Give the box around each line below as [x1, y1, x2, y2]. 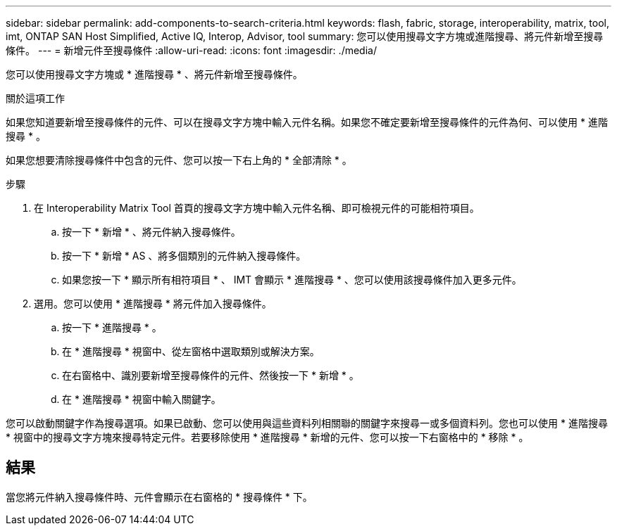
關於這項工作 [6, 92, 65, 104]
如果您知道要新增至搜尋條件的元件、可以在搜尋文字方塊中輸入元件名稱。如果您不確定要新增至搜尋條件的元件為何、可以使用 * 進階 [6, 116, 608, 128]
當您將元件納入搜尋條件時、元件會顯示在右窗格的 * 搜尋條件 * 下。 [6, 490, 313, 503]
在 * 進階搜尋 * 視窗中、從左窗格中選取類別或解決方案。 [62, 345, 320, 357]
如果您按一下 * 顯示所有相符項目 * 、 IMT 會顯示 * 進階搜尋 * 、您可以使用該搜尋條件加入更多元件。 [62, 274, 522, 286]
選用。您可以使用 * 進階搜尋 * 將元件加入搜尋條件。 [34, 298, 272, 309]
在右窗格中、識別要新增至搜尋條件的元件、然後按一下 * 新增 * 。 [62, 369, 359, 381]
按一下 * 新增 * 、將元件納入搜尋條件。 [62, 226, 241, 238]
